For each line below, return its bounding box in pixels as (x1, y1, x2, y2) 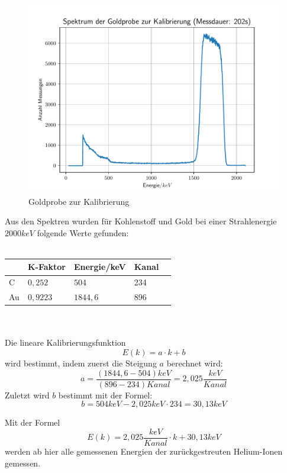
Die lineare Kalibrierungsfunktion (5, 336, 126, 349)
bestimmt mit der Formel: (58, 388, 153, 401)
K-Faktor (27, 260, 66, 273)
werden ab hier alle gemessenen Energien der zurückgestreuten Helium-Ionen (5, 445, 283, 457)
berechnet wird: (166, 357, 223, 369)
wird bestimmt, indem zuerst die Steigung (5, 357, 157, 369)
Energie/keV (73, 260, 126, 273)
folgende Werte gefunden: (37, 226, 129, 239)
